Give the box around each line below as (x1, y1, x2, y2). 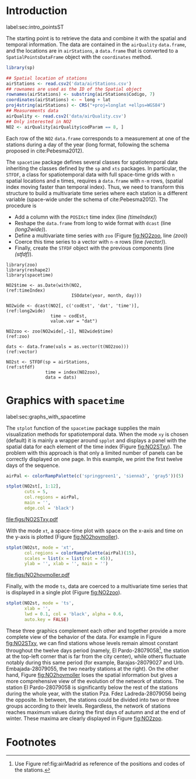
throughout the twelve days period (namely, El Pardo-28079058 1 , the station (6, 646, 190, 654)
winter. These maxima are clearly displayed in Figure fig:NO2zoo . (6, 715, 163, 722)
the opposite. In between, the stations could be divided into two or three (6, 697, 180, 704)
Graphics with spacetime (6, 393, 125, 407)
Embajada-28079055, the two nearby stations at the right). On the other (6, 665, 179, 673)
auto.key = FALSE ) (24, 617, 69, 622)
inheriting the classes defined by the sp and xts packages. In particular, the (6, 165, 187, 172)
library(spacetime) (6, 272, 54, 278)
